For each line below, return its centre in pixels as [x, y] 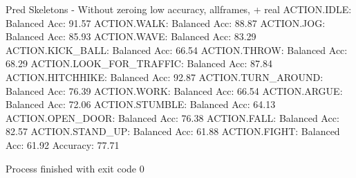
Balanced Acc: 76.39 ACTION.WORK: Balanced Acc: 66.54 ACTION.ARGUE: [174, 90]
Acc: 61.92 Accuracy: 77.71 [63, 144]
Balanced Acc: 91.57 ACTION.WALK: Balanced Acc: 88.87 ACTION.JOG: [166, 23]
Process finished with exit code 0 [75, 168]
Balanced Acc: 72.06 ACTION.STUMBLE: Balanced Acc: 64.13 [141, 104]
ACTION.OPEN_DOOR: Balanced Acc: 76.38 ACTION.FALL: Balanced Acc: [172, 117]
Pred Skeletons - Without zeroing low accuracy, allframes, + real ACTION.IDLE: [179, 9]
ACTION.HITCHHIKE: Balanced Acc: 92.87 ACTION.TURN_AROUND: [165, 77]
